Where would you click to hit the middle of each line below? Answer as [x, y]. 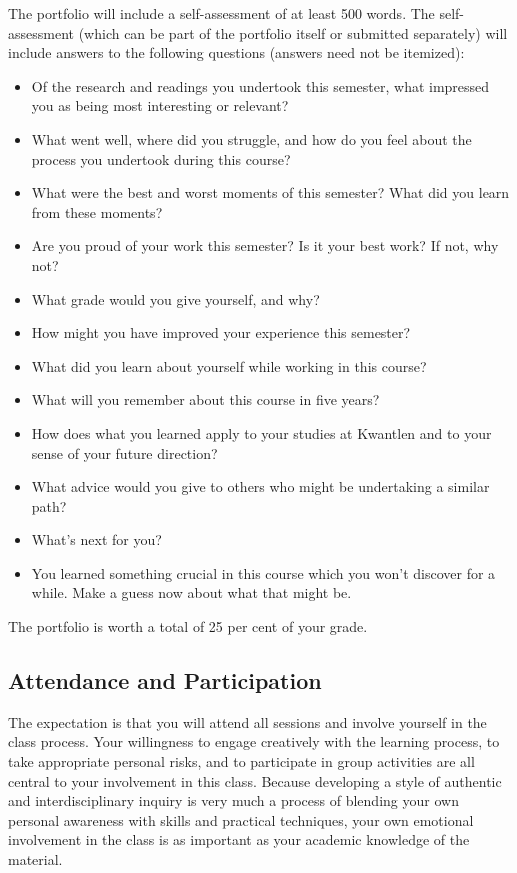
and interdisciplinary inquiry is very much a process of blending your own [233, 800]
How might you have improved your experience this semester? [221, 332]
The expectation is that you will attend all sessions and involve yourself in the [247, 721]
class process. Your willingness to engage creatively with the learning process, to [254, 741]
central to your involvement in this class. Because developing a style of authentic [255, 780]
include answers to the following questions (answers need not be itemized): [236, 52]
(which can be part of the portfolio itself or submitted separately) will [293, 32]
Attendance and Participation [165, 680]
